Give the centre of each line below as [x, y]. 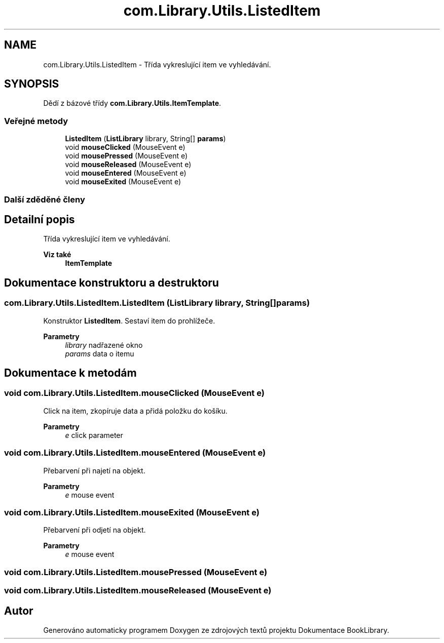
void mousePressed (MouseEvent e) [126, 156]
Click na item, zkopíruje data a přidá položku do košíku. [135, 411]
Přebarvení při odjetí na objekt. [95, 530]
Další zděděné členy [45, 199]
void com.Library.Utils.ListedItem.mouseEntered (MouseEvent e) [135, 453]
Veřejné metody [36, 121]
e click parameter [94, 435]
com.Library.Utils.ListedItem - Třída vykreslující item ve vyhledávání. [157, 64]
